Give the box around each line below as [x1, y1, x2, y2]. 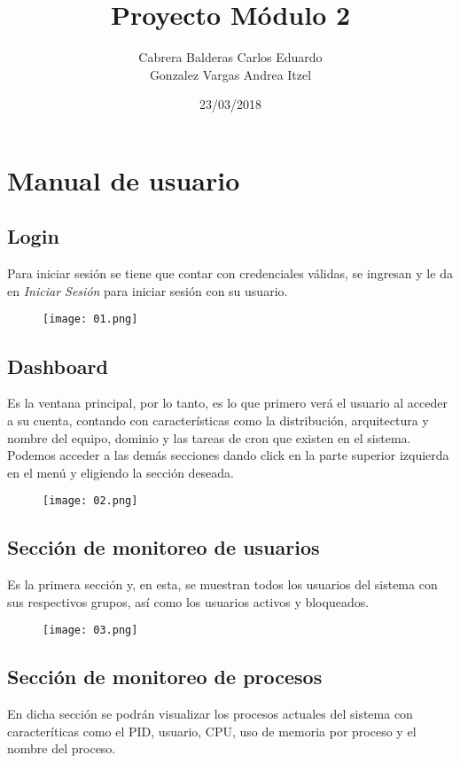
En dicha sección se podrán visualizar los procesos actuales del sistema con [7, 705, 413, 723]
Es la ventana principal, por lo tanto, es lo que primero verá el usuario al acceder [7, 393, 448, 412]
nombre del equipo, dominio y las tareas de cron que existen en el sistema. [7, 428, 411, 447]
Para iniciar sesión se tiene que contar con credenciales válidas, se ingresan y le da [7, 264, 453, 283]
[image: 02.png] [43, 494, 138, 508]
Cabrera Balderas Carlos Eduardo [138, 48, 323, 66]
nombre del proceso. [7, 739, 116, 758]
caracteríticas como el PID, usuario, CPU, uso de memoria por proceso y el [7, 721, 417, 740]
